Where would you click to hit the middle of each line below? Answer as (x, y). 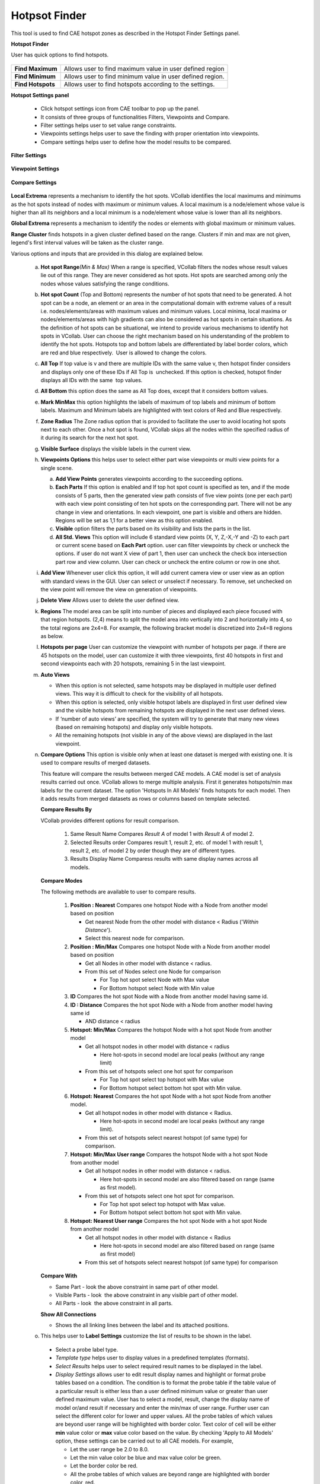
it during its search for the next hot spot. (90, 438)
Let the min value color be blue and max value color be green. (146, 1457)
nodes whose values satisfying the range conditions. (105, 283)
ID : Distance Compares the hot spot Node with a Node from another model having (171, 1005)
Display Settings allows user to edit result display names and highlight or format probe (161, 1375)
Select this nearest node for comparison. (135, 938)
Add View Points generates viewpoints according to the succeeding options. (149, 478)
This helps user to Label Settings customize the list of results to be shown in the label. (146, 1336)
